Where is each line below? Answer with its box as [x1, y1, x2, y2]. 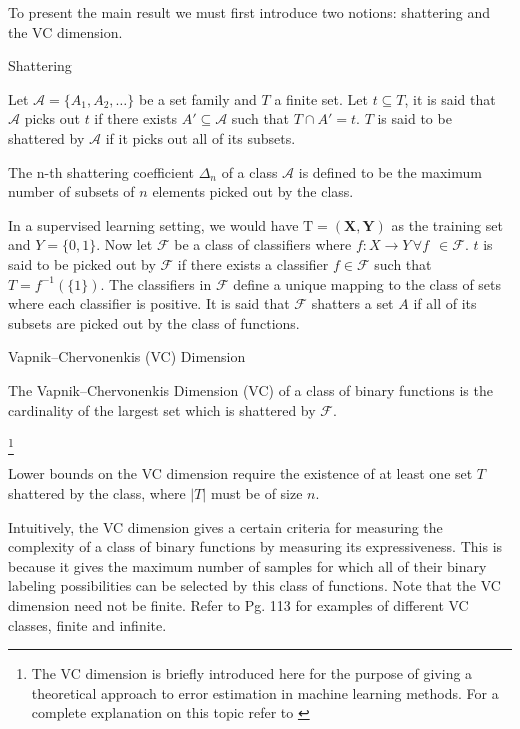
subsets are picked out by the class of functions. [8, 312, 300, 333]
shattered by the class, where [8, 483, 186, 504]
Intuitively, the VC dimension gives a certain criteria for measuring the [8, 516, 443, 537]
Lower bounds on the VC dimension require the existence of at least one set [8, 463, 473, 484]
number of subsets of [8, 181, 135, 202]
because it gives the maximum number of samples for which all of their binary [8, 555, 487, 576]
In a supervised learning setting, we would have [8, 214, 299, 235]
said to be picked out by [8, 253, 156, 274]
